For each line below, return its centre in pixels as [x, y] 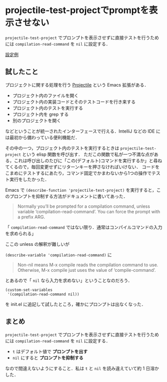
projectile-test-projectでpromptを [77, 10]
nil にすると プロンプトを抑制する [48, 357]
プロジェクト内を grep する [41, 114]
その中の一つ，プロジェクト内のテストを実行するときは [62, 148]
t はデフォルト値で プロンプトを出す [50, 351]
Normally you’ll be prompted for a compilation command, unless [84, 206]
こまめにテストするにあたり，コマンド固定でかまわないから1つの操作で [78, 173]
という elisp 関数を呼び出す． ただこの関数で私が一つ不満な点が [88, 154]
